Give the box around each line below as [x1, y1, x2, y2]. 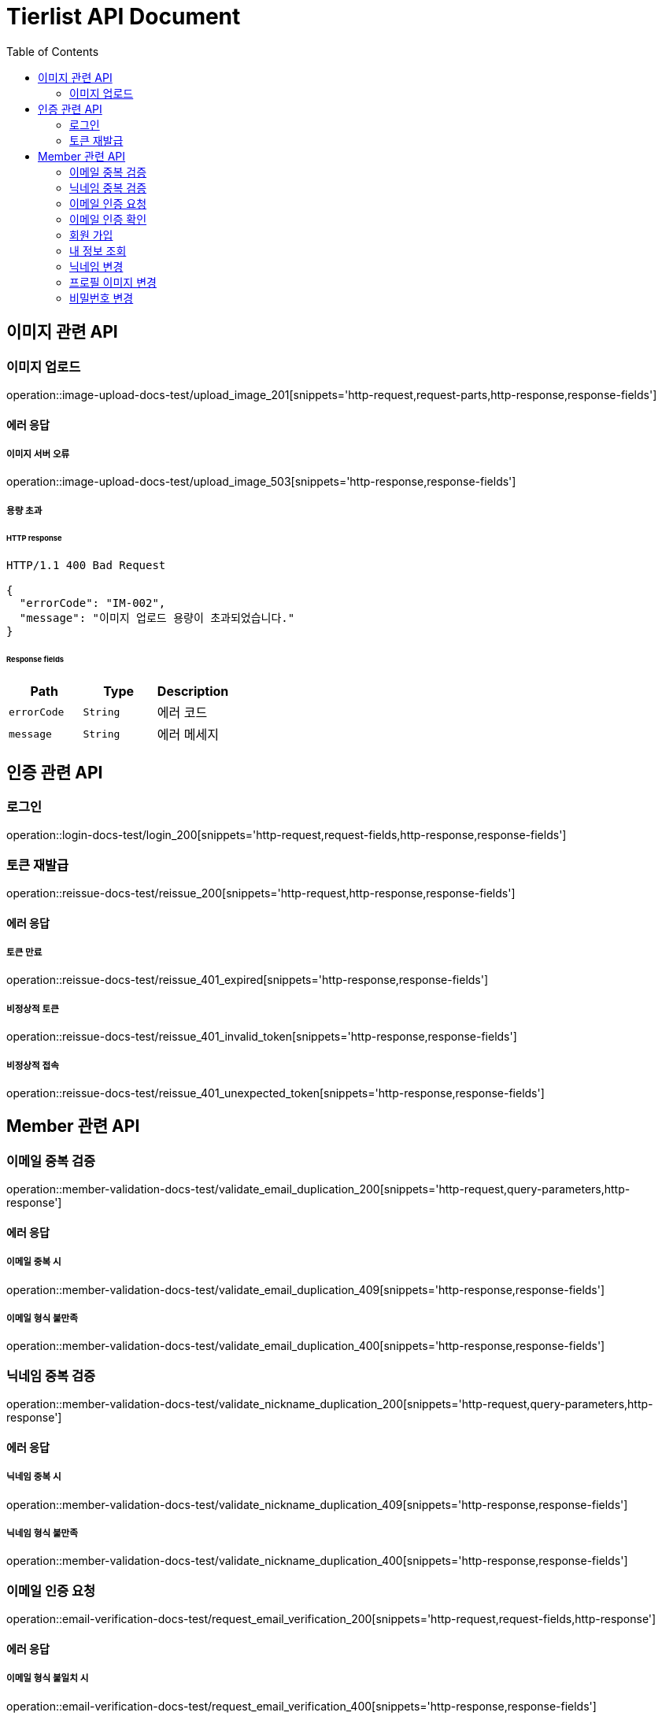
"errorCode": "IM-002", [19, 597, 166, 610]
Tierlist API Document [6, 3, 241, 30]
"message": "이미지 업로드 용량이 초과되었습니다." [19, 612, 295, 625]
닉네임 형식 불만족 [6, 1527, 78, 1539]
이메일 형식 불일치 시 [6, 1673, 89, 1685]
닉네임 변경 [69, 259, 124, 273]
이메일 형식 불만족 [6, 1313, 78, 1325]
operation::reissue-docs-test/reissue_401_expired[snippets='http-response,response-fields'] [6, 973, 489, 987]
